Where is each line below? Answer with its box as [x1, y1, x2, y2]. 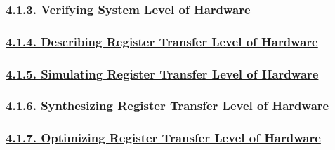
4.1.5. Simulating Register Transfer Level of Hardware [6, 64, 319, 82]
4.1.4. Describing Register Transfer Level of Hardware [6, 32, 318, 50]
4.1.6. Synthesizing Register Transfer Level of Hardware [6, 97, 329, 114]
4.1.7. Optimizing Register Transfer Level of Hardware [6, 129, 321, 146]
